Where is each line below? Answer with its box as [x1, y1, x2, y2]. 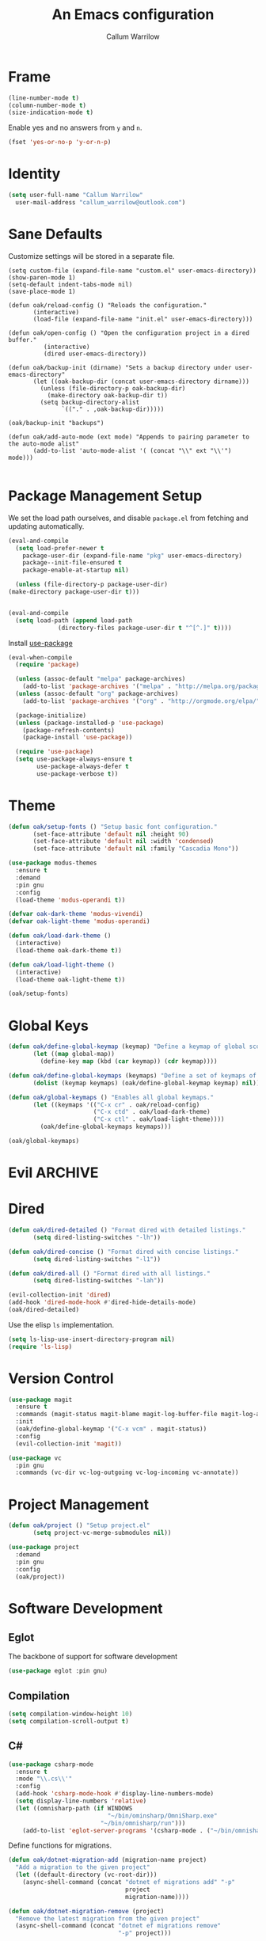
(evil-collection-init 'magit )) [15, 1439, 123, 1448]
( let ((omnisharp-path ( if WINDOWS [15, 1804, 133, 1812]
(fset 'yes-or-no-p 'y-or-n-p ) [8, 139, 112, 146]
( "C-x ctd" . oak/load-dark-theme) [93, 1108, 211, 1116]
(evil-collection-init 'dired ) [8, 1291, 112, 1299]
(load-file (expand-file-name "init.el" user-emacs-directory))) [32, 315, 253, 323]
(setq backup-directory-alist [40, 398, 140, 406]
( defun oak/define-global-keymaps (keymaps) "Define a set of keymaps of [8, 1071, 257, 1080]
